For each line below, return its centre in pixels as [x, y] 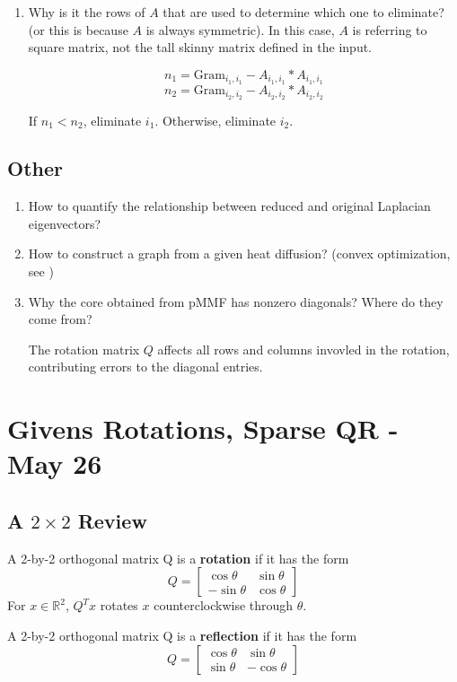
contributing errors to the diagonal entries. [145, 367]
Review [112, 520]
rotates [119, 605]
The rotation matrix [84, 349]
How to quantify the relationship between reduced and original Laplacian [229, 206]
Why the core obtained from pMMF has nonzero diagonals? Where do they [236, 301]
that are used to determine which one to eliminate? [303, 12]
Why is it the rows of [87, 12]
